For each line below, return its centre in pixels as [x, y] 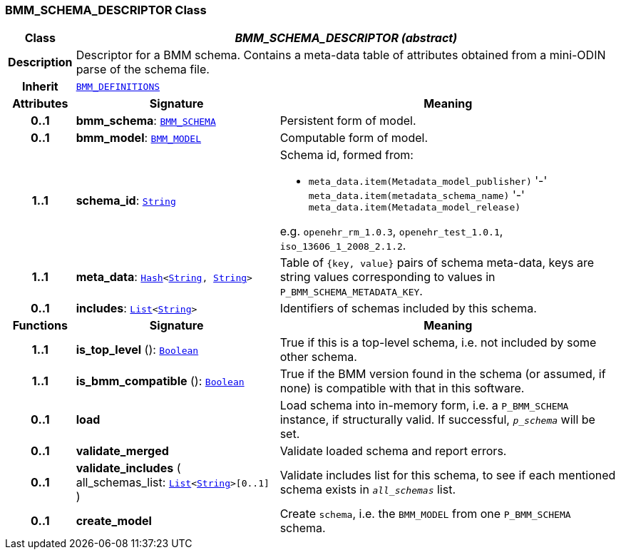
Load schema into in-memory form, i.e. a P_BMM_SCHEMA [424, 406]
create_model [114, 521]
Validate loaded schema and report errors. [393, 451]
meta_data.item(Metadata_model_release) [415, 208]
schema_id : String [126, 200]
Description [40, 62]
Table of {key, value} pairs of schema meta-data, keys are [437, 263]
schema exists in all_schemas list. [368, 490]
